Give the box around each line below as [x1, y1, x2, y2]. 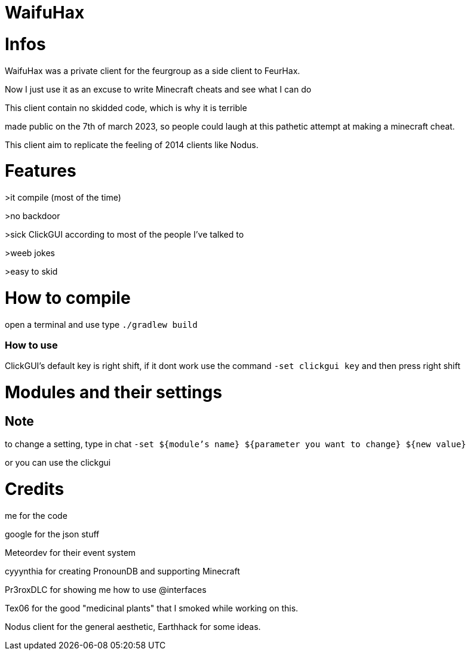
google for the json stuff [5, 528, 100, 539]
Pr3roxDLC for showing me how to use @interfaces [5, 584, 207, 595]
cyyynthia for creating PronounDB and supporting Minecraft [5, 565, 240, 576]
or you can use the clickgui [5, 457, 111, 468]
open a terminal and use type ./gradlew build [5, 319, 198, 330]
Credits [5, 478, 64, 499]
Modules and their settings [5, 382, 222, 402]
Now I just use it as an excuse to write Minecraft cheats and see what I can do [5, 84, 312, 94]
